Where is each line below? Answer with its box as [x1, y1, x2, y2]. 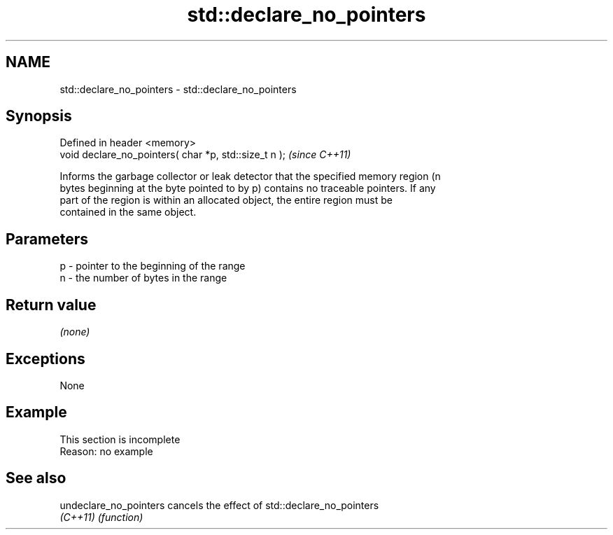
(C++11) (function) [59, 510, 143, 523]
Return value [6, 296, 97, 314]
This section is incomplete [59, 433, 181, 445]
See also [6, 469, 66, 487]
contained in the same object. [59, 206, 197, 218]
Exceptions [6, 349, 85, 368]
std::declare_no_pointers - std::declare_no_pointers [59, 83, 297, 95]
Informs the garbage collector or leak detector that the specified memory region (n [59, 170, 441, 183]
